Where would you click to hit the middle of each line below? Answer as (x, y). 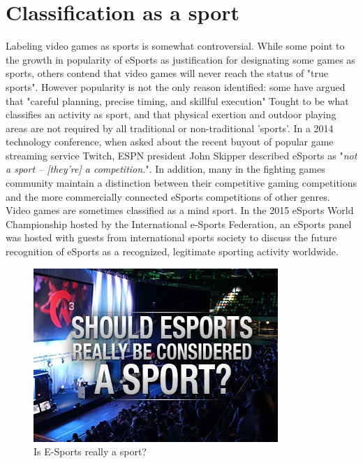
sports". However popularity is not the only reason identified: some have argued (176, 86)
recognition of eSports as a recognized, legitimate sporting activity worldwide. (172, 251)
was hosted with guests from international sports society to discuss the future (171, 237)
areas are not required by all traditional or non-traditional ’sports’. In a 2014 (170, 128)
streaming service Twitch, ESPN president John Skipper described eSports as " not (181, 155)
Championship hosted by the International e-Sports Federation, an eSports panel (179, 223)
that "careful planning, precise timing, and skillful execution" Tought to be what (177, 100)
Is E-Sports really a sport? (90, 451)
